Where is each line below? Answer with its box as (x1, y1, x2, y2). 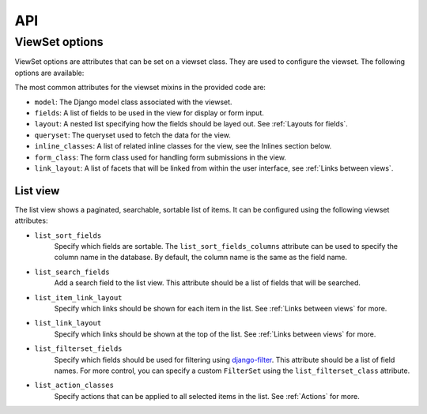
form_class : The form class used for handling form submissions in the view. (34, 152, 286, 162)
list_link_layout (34, 318, 102, 328)
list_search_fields (34, 267, 110, 277)
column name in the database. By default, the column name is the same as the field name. (54, 253, 348, 262)
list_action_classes (34, 381, 115, 390)
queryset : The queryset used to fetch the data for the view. (34, 130, 231, 140)
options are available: (14, 68, 85, 77)
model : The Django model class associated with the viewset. (34, 97, 232, 107)
